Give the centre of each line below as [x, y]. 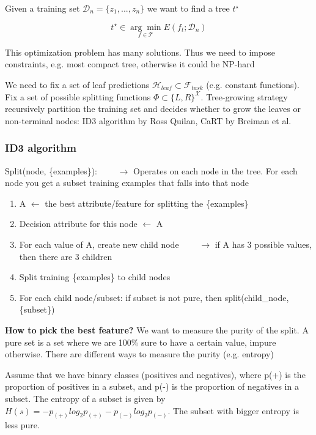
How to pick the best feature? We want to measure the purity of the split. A [157, 329]
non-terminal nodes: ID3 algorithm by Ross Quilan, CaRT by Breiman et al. [148, 120]
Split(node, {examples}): [51, 170]
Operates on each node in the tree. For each [215, 170]
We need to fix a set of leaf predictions [77, 84]
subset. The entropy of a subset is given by [85, 398]
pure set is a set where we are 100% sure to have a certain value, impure [141, 342]
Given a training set [42, 8]
